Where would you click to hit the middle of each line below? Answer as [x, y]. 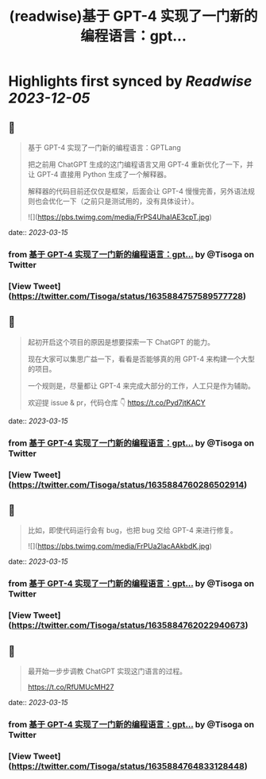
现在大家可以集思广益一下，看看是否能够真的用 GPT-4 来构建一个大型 [141, 359]
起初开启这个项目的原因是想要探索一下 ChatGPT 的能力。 [121, 341]
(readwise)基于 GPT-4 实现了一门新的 [133, 16]
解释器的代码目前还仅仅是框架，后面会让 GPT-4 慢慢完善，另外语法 [138, 191]
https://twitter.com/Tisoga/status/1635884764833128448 [128, 766]
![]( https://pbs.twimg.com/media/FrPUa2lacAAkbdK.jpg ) [120, 546]
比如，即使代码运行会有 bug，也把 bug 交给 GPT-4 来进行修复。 [133, 530]
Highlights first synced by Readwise [130, 81]
